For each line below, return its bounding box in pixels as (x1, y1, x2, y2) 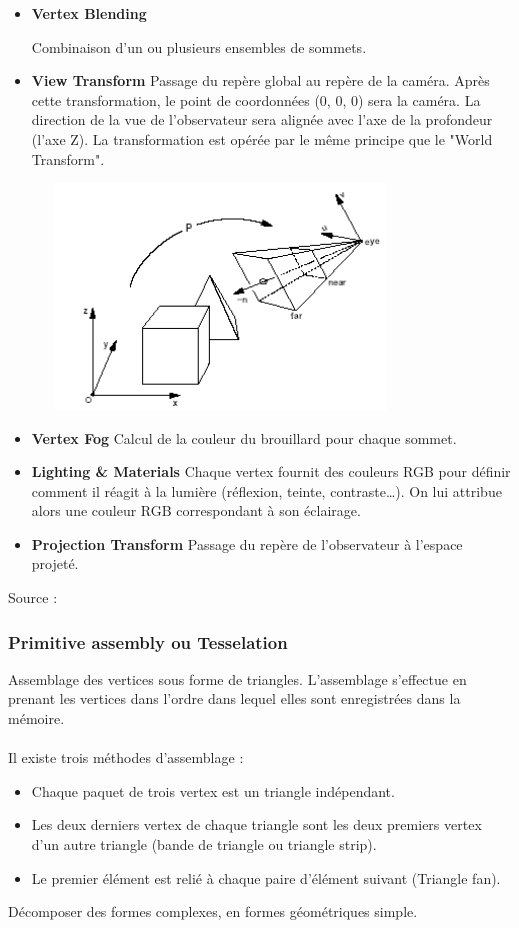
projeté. (31, 553, 79, 574)
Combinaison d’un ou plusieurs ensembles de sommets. (31, 36, 367, 57)
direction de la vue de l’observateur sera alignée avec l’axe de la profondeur (31, 109, 493, 130)
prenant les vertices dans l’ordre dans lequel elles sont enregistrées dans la (8, 688, 461, 709)
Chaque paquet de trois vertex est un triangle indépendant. (31, 780, 395, 801)
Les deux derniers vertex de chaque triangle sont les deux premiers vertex (31, 814, 482, 835)
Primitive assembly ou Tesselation (8, 629, 288, 654)
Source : (8, 587, 58, 608)
